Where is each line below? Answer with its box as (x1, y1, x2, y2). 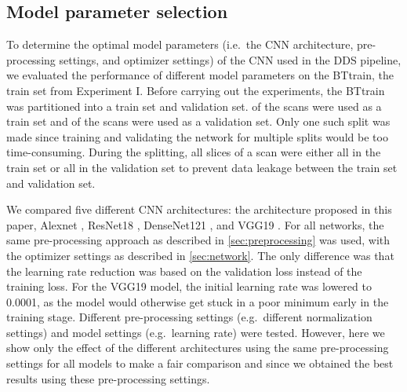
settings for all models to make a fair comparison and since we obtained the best (6, 355, 394, 372)
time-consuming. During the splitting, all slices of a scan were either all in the (6, 144, 381, 160)
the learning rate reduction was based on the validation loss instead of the (6, 262, 362, 279)
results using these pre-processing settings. (6, 370, 210, 387)
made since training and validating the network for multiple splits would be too (6, 128, 388, 145)
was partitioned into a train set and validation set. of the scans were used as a (6, 97, 382, 114)
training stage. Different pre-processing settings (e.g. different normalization (6, 309, 372, 325)
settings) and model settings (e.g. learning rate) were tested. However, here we (6, 324, 385, 340)
